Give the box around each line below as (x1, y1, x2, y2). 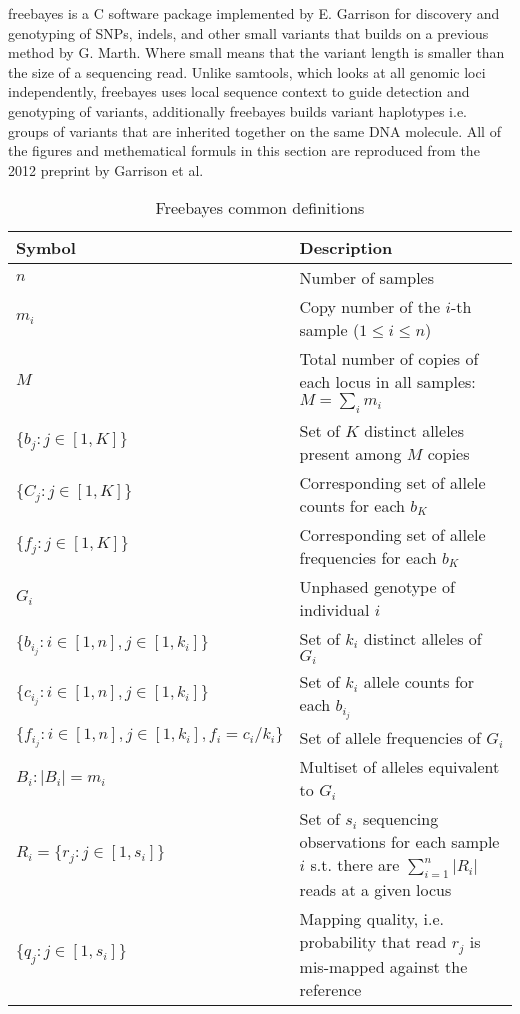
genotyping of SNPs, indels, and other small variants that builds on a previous (8, 22, 489, 43)
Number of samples (299, 266, 434, 290)
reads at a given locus (299, 878, 452, 902)
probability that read (299, 930, 447, 954)
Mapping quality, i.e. (299, 907, 445, 931)
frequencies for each (299, 545, 437, 569)
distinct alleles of (363, 626, 482, 650)
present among (299, 441, 402, 465)
